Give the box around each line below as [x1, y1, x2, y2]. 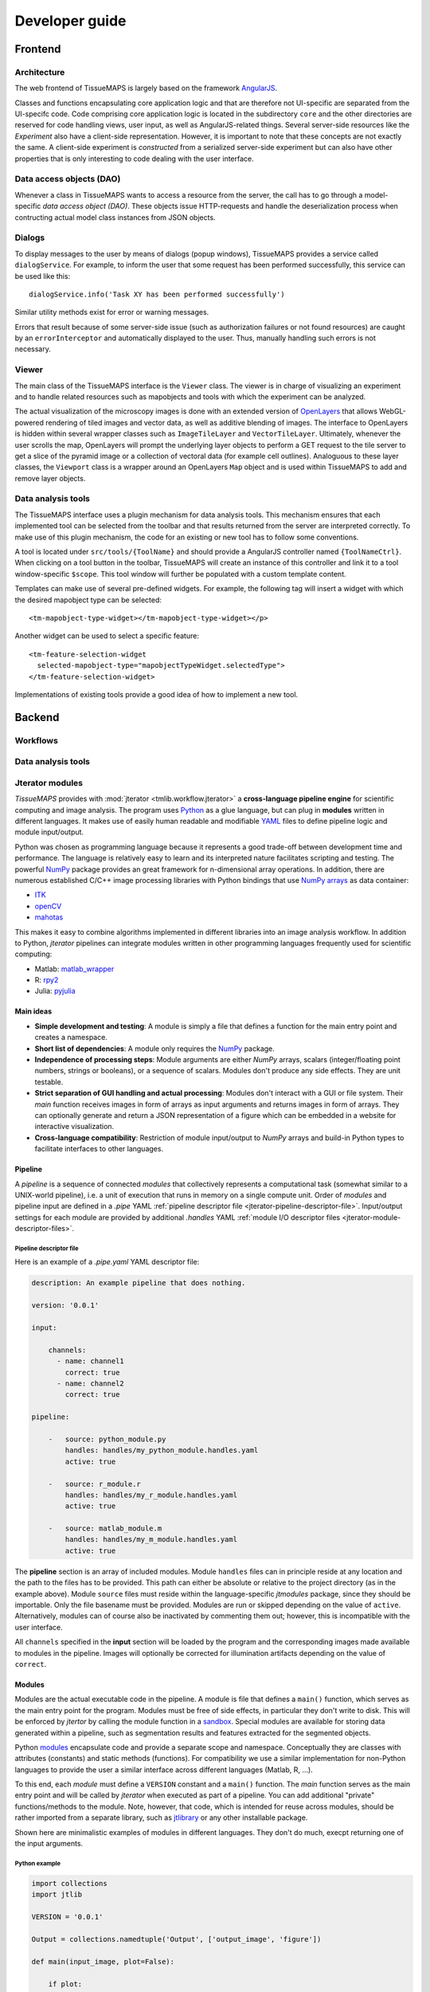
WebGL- [379, 406, 406, 416]
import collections [31, 1879, 107, 1888]
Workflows [14, 735, 59, 746]
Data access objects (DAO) [14, 174, 121, 185]
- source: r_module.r [48, 1479, 141, 1488]
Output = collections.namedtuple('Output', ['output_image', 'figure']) [31, 1935, 322, 1943]
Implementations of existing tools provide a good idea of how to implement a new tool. [14, 689, 299, 699]
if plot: [48, 1979, 83, 1988]
